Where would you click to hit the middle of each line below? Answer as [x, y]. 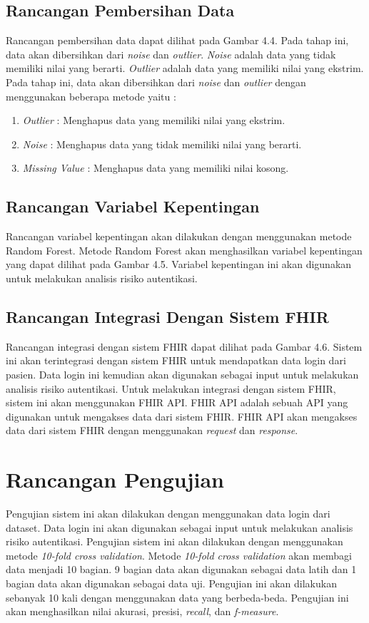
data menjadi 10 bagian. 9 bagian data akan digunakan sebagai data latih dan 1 [181, 569]
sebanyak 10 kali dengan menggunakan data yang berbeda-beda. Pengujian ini [177, 597]
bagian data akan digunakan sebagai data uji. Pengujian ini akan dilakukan [171, 583]
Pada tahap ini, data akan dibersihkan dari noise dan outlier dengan [156, 82]
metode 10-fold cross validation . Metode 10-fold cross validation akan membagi [179, 555]
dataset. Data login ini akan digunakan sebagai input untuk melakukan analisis [180, 527]
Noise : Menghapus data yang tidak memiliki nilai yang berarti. [162, 144]
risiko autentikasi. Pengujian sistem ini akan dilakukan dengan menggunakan [175, 541]
